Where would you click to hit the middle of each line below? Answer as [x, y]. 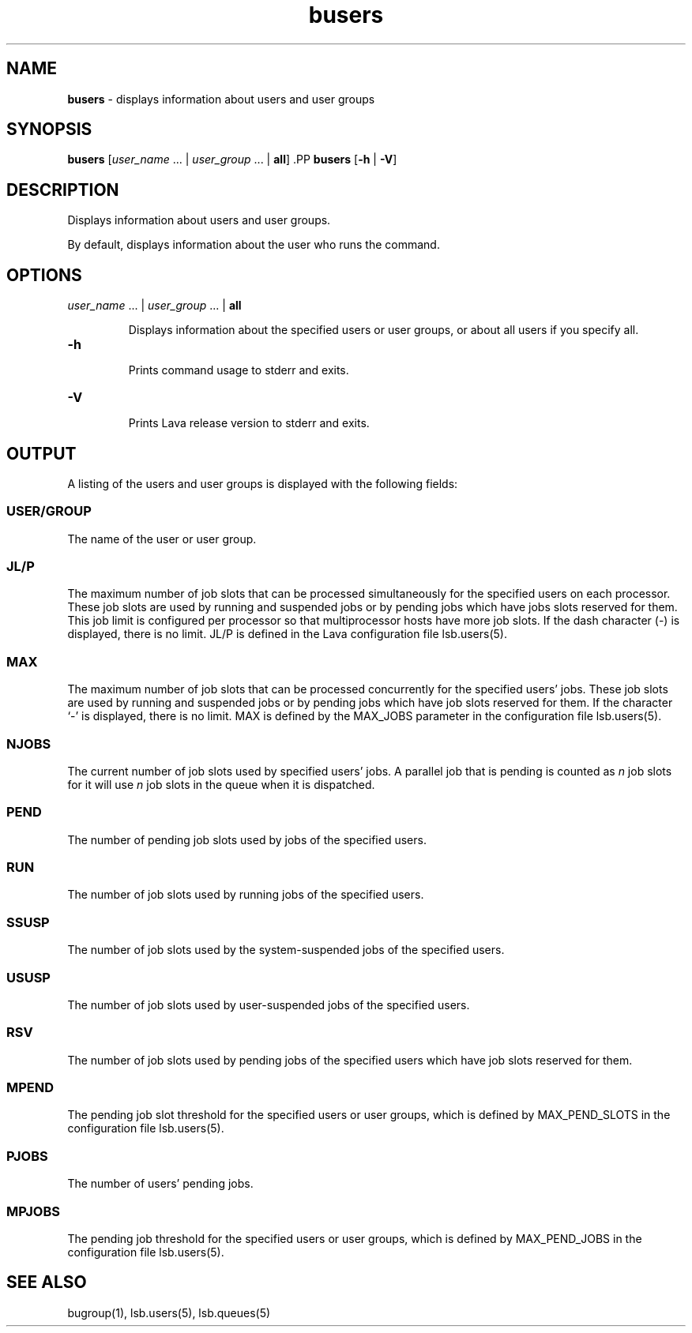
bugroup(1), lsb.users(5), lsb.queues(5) [169, 1312]
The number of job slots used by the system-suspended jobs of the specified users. [286, 950]
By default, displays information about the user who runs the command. [254, 245]
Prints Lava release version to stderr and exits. [249, 423]
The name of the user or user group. [162, 539]
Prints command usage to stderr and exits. [239, 370]
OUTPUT [41, 453]
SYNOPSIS [49, 130]
